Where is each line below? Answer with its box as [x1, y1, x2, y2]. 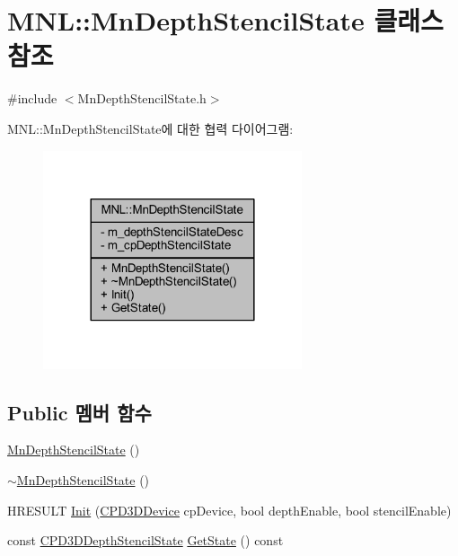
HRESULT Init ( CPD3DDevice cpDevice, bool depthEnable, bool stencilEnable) [7, 500, 452, 519]
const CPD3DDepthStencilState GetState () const [7, 531, 284, 550]
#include [7, 89, 57, 108]
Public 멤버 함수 [7, 398, 152, 426]
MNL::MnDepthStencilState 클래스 [7, 2, 444, 39]
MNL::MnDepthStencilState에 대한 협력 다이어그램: [7, 119, 294, 137]
